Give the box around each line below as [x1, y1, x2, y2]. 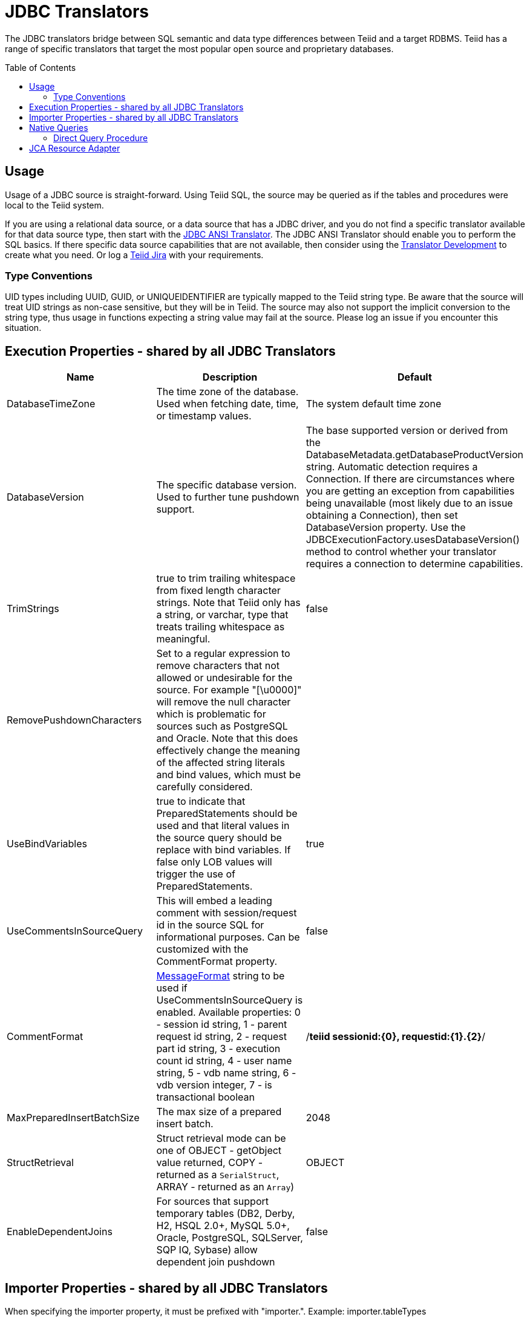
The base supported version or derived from [306, 424, 508, 437]
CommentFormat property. [156, 955, 278, 968]
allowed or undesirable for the [156, 672, 293, 684]
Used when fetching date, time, [156, 398, 299, 410]
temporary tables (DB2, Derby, [156, 1207, 295, 1220]
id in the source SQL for [156, 919, 264, 932]
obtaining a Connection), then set [306, 509, 458, 522]
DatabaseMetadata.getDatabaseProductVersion [306, 448, 523, 461]
